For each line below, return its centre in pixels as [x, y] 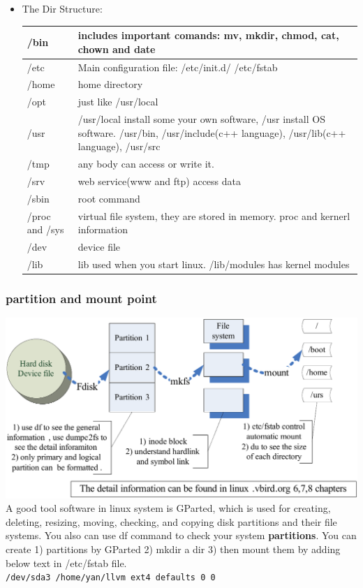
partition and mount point [81, 298]
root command [109, 198]
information [103, 229]
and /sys [45, 229]
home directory [110, 84]
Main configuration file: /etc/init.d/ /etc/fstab [178, 67]
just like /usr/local [118, 102]
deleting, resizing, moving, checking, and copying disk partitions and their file [171, 521]
